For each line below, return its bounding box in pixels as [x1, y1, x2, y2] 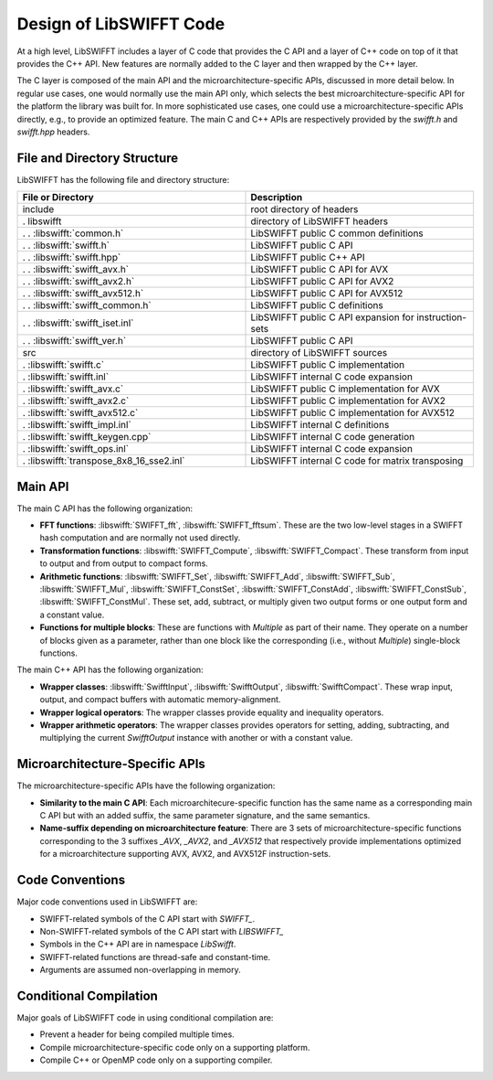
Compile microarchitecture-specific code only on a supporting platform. [39, 1042, 310, 1053]
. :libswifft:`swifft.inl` [22, 370, 110, 383]
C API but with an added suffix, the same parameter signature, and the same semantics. [39, 810, 371, 821]
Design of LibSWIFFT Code [16, 14, 226, 34]
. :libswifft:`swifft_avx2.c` [22, 394, 130, 407]
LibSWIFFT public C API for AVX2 [250, 275, 394, 288]
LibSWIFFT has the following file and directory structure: [16, 174, 230, 185]
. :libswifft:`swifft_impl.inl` [22, 419, 131, 432]
